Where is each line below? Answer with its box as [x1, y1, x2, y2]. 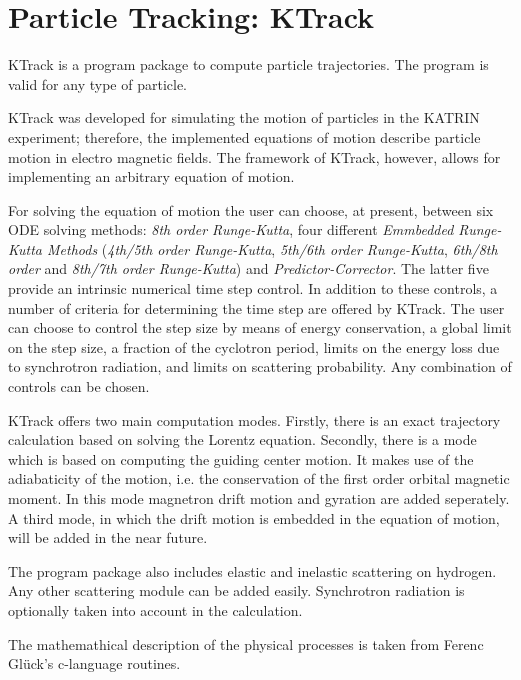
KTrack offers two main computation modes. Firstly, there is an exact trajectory [8, 409, 501, 430]
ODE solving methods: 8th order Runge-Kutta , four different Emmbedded [8, 219, 454, 240]
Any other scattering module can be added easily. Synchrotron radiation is [8, 580, 465, 601]
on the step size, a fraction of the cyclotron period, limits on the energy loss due [8, 336, 500, 357]
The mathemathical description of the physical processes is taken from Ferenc [8, 633, 484, 654]
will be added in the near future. [8, 527, 208, 548]
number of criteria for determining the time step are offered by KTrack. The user [8, 297, 505, 318]
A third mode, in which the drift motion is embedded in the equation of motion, [8, 507, 500, 528]
